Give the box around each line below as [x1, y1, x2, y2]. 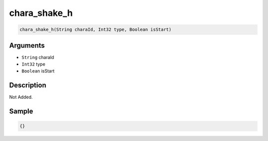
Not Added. [9, 94, 33, 100]
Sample [9, 107, 33, 116]
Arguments [9, 41, 45, 50]
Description [9, 81, 47, 89]
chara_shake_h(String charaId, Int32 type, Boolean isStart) [19, 27, 172, 32]
